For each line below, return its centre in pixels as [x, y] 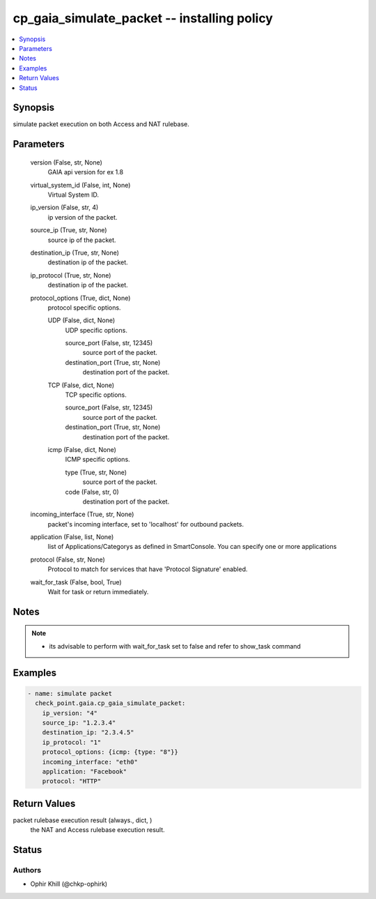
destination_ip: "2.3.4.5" [88, 733]
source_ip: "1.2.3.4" [79, 723]
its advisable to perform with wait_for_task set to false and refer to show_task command [175, 646]
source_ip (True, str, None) [69, 230]
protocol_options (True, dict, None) [80, 298]
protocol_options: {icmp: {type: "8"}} [110, 752]
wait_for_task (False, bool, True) [76, 582]
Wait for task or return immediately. [98, 592]
